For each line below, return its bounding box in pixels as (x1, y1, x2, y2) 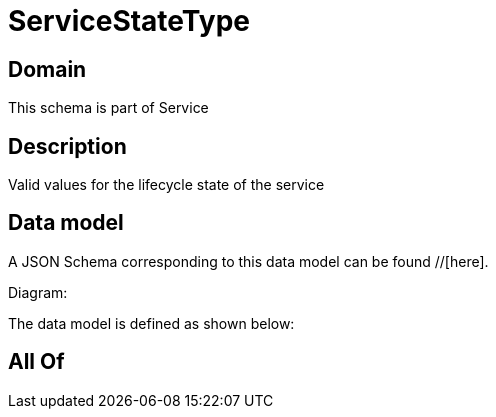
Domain (8, 56, 87, 82)
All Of (8, 349, 65, 375)
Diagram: (8, 283, 68, 301)
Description (8, 133, 127, 159)
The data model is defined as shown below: (8, 314, 295, 332)
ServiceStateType (8, 4, 250, 38)
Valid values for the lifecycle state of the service (8, 176, 325, 194)
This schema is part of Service (8, 99, 209, 117)
